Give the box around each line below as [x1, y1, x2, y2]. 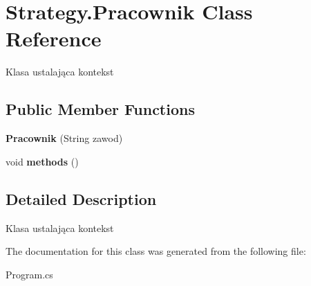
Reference [6, 24, 102, 53]
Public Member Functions [6, 98, 195, 120]
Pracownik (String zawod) [6, 131, 123, 145]
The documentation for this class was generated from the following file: [6, 244, 306, 258]
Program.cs [6, 267, 53, 281]
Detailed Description [6, 188, 157, 209]
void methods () [6, 154, 79, 168]
